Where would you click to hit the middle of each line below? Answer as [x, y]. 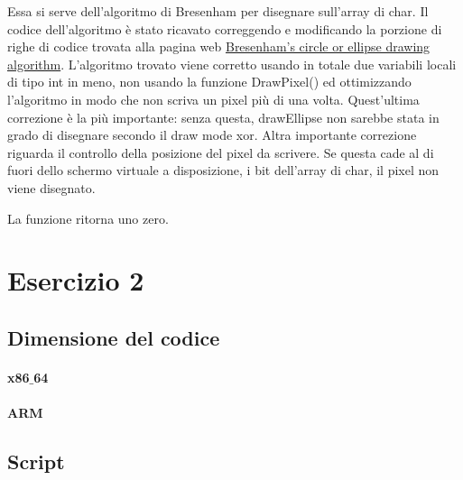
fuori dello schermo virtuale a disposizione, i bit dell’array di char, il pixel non [223, 170]
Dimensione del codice [114, 337]
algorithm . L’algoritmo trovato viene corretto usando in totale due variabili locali [232, 64]
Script [36, 462]
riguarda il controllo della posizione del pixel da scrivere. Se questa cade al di [221, 152]
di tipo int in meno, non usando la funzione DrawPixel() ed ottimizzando [209, 82]
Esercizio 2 [76, 280]
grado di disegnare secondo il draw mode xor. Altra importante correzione [212, 135]
